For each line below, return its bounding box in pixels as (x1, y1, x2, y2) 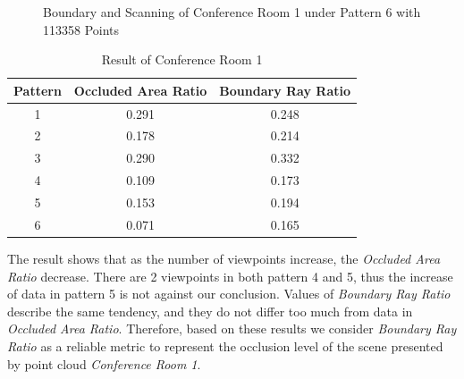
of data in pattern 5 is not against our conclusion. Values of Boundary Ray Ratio (7, 284, 451, 303)
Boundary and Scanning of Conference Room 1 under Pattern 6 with (43, 3, 421, 21)
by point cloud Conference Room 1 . (7, 354, 201, 373)
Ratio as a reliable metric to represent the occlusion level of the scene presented (7, 336, 443, 355)
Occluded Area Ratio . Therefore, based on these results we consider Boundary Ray (7, 319, 457, 338)
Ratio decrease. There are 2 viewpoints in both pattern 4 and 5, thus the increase (7, 266, 453, 285)
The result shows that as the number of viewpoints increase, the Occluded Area (7, 248, 441, 267)
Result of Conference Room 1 (101, 50, 263, 69)
